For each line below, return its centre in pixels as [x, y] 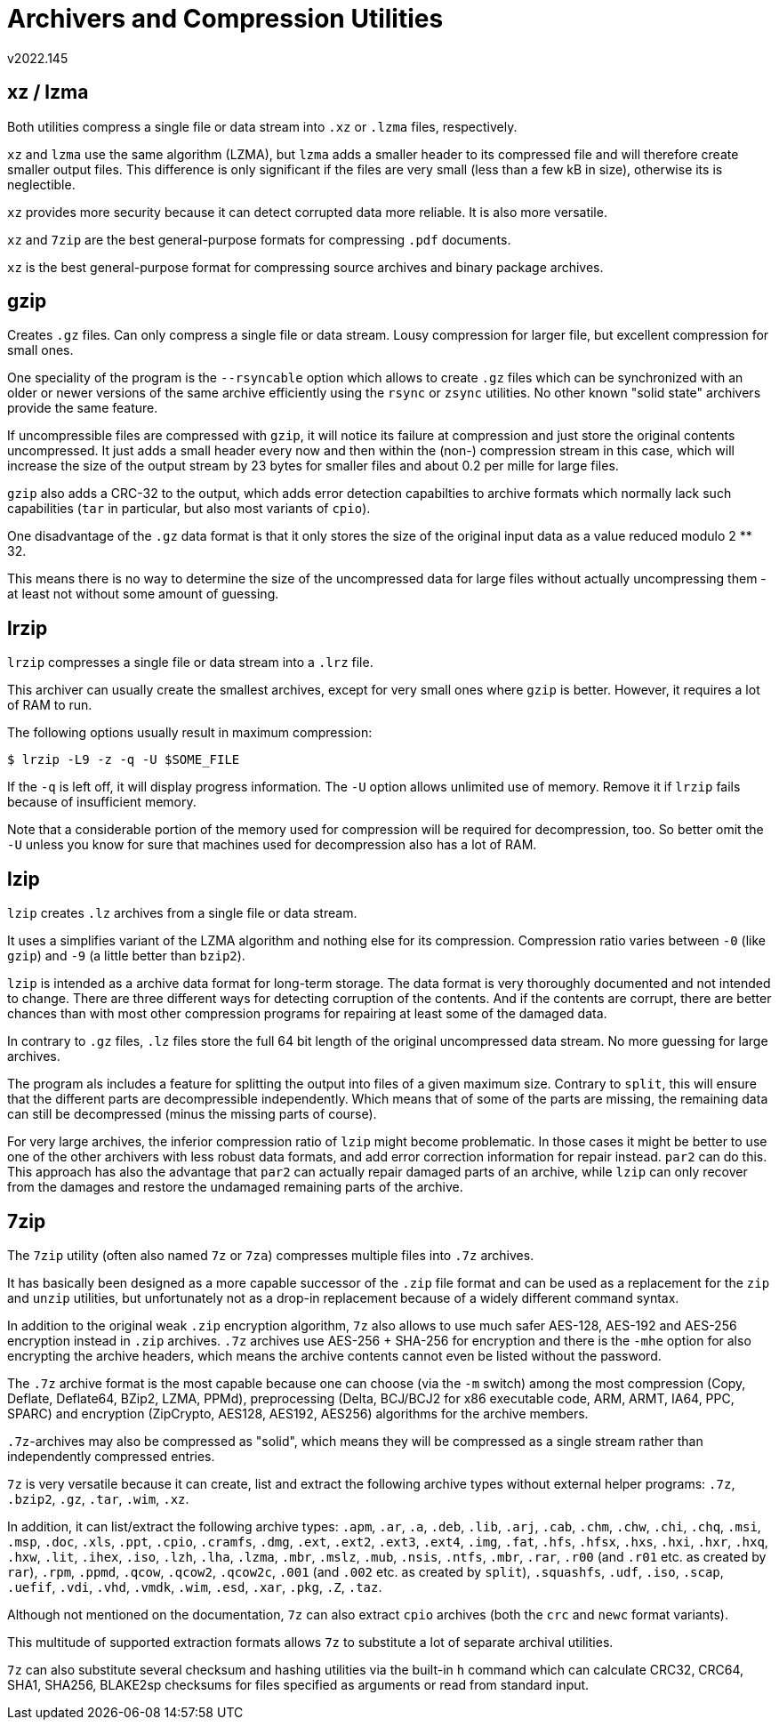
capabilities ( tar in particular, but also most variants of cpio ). [189, 509]
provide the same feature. [83, 408]
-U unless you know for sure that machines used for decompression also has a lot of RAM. [272, 845]
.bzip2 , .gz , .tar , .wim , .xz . [98, 1498]
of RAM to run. [50, 705]
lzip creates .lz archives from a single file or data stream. [182, 913]
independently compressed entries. [111, 1456]
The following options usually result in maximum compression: [190, 733]
